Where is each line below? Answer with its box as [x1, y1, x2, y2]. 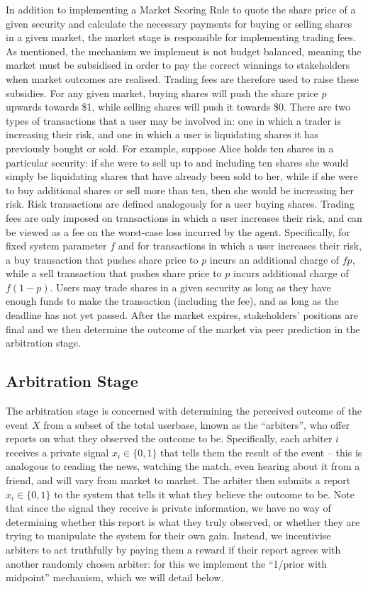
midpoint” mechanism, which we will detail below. [6, 570, 224, 585]
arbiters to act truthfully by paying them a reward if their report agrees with [6, 542, 341, 556]
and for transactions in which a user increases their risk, [118, 238, 362, 253]
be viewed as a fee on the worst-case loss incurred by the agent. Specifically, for [6, 224, 350, 239]
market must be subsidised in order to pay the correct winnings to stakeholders [6, 57, 350, 72]
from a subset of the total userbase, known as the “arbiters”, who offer [43, 417, 350, 432]
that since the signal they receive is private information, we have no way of [6, 500, 331, 515]
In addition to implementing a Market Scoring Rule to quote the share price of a [6, 2, 356, 16]
